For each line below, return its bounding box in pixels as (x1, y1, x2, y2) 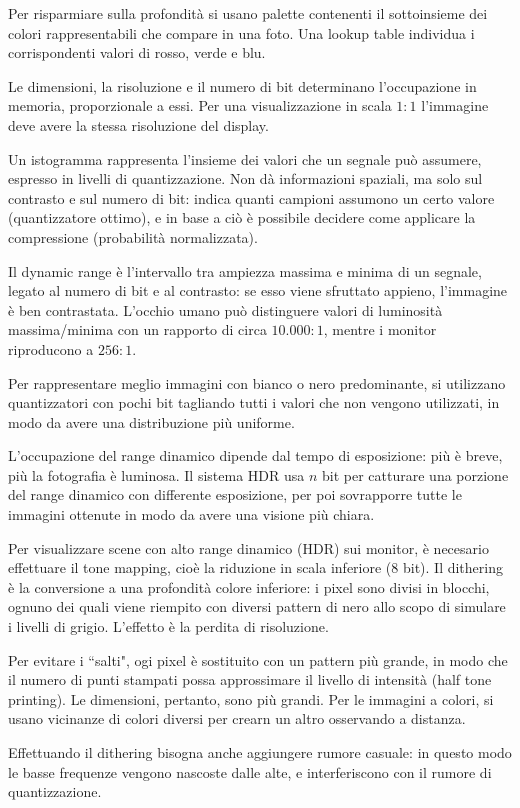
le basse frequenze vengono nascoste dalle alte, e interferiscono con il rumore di (8, 761, 492, 782)
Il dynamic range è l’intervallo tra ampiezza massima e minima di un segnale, (8, 260, 482, 281)
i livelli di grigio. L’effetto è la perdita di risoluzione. (8, 616, 329, 637)
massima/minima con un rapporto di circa (8, 319, 267, 340)
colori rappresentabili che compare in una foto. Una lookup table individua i (8, 22, 475, 43)
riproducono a (8, 338, 94, 359)
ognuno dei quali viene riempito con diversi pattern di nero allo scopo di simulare (8, 596, 506, 617)
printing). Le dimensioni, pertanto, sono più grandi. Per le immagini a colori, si (8, 688, 494, 709)
